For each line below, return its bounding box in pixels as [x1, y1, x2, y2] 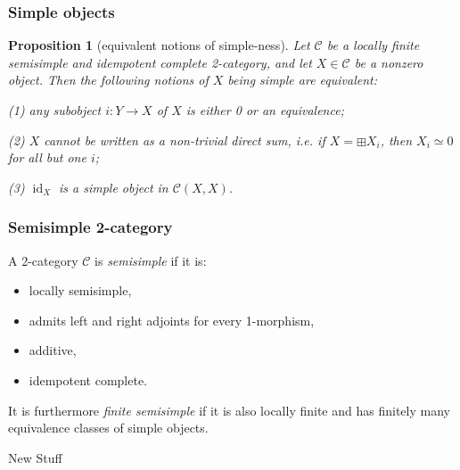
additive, [29, 341, 77, 359]
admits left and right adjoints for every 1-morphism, [29, 310, 315, 329]
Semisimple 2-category [8, 216, 173, 238]
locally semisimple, [29, 281, 132, 300]
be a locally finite [326, 36, 420, 54]
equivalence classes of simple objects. [8, 418, 209, 437]
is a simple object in [58, 177, 168, 196]
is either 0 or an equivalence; [185, 101, 344, 119]
